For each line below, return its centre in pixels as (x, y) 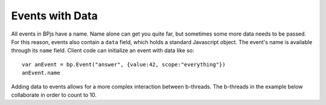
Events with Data (54, 16)
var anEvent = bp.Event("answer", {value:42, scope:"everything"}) (124, 64)
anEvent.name (41, 73)
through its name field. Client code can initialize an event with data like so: (103, 51)
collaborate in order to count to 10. (54, 95)
